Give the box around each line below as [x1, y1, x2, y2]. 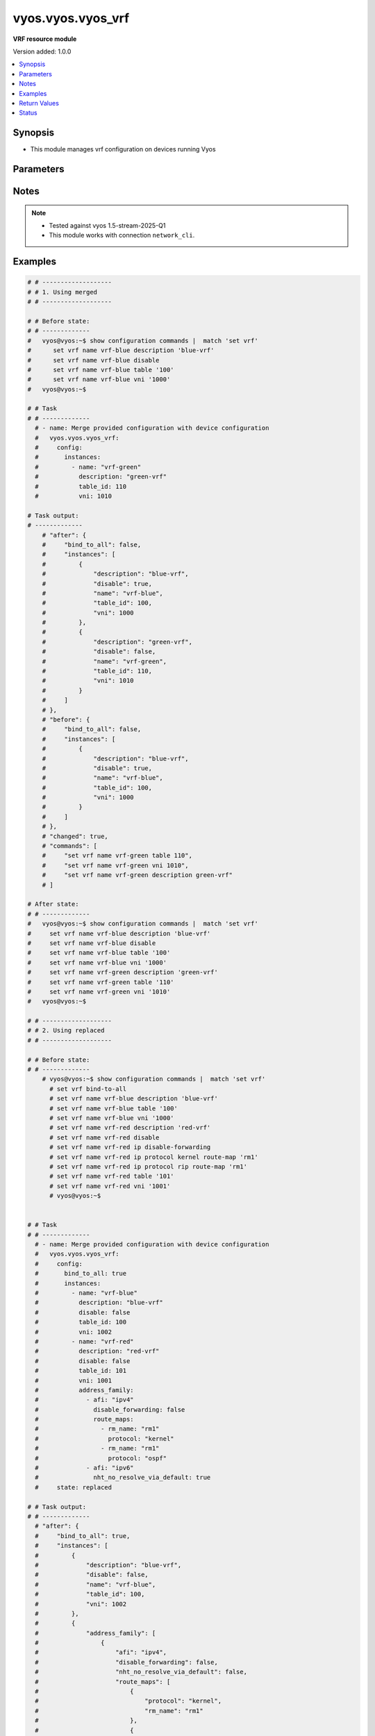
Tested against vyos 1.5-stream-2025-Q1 [49, 222, 166, 229]
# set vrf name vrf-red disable [49, 1133, 160, 1142]
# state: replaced [35, 1483, 112, 1491]
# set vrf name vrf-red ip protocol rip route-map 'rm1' [49, 1162, 248, 1170]
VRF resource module [12, 35, 77, 43]
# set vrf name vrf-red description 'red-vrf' [49, 1124, 211, 1132]
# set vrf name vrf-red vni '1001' [49, 1182, 171, 1190]
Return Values [19, 99, 59, 107]
